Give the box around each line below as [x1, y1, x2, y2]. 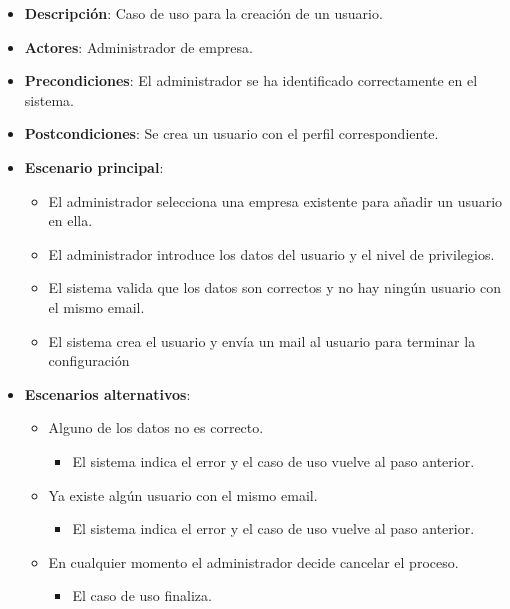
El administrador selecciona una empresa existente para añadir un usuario [48, 190, 503, 211]
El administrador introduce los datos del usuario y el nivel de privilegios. [48, 243, 495, 264]
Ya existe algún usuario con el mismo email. [48, 484, 318, 505]
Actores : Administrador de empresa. [24, 36, 253, 57]
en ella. [48, 210, 93, 231]
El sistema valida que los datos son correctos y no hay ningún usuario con [48, 277, 501, 298]
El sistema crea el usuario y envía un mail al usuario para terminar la [48, 330, 476, 351]
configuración [48, 350, 130, 371]
